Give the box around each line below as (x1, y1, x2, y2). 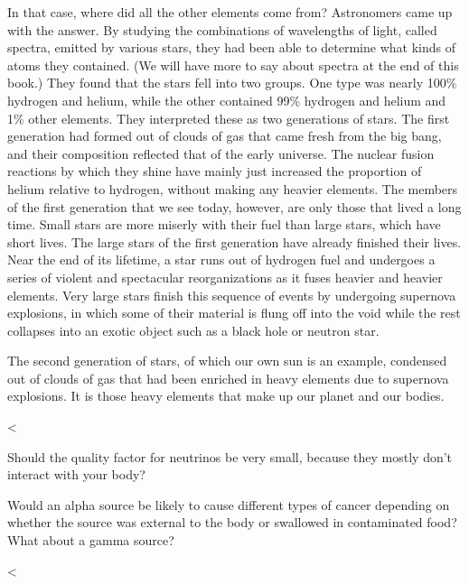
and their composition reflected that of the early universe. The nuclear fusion (7, 144, 435, 162)
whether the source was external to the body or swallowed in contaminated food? (7, 513, 457, 532)
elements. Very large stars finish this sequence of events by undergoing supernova (7, 285, 456, 304)
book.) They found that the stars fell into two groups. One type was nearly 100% (7, 73, 457, 92)
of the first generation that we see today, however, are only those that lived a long (7, 197, 462, 216)
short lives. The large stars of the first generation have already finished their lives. (7, 232, 462, 251)
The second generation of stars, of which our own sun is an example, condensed (7, 351, 447, 370)
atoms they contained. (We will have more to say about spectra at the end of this (7, 55, 459, 74)
